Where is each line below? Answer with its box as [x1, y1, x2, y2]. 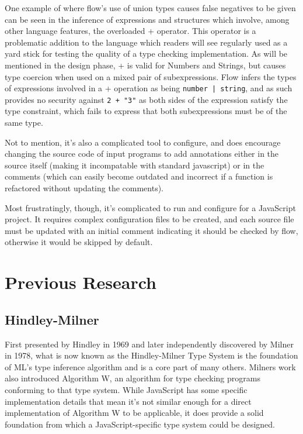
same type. [5, 116, 43, 129]
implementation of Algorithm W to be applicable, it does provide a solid [5, 407, 264, 419]
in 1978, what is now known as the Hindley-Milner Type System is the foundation [5, 349, 298, 361]
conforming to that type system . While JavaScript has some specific [5, 383, 248, 395]
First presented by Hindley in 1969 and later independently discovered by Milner [5, 337, 294, 350]
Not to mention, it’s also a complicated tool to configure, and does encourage [5, 136, 281, 148]
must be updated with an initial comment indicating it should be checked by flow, [5, 224, 298, 236]
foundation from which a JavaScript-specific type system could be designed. [5, 418, 275, 430]
